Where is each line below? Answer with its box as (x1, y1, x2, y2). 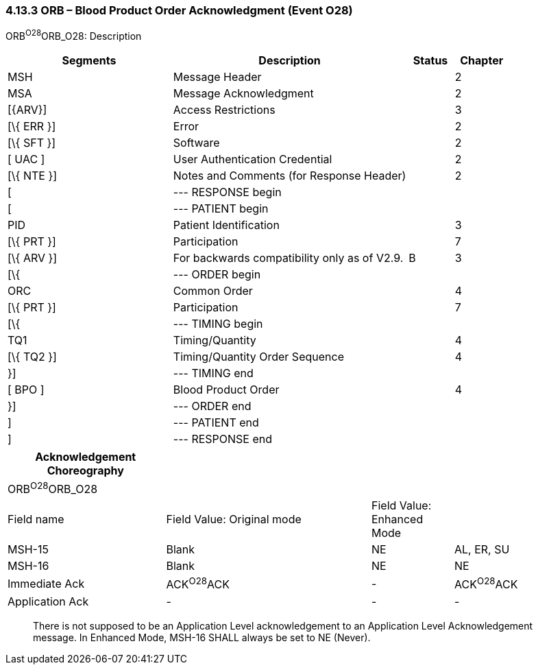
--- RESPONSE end (173, 432, 273, 446)
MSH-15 (8, 542, 49, 557)
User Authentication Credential (173, 152, 332, 167)
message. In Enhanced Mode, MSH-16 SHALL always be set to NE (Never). (33, 631, 371, 643)
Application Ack (8, 594, 89, 608)
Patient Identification (173, 218, 280, 232)
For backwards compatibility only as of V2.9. (173, 251, 404, 265)
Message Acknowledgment (173, 86, 314, 101)
